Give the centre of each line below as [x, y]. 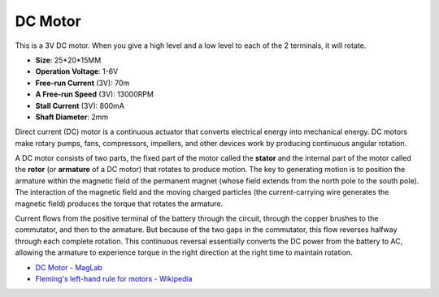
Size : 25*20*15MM [68, 60]
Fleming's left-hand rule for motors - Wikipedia [114, 278]
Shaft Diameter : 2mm [72, 117]
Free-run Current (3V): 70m [83, 83]
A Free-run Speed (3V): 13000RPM [95, 94]
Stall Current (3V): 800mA [80, 105]
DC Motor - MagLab [69, 267]
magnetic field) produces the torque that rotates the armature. [119, 204]
